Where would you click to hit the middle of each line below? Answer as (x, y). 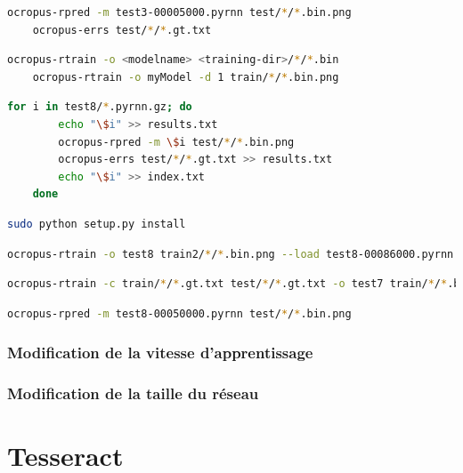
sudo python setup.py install (97, 224)
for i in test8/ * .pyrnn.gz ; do (100, 107)
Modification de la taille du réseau (133, 393)
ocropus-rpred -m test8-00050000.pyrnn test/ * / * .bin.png (179, 313)
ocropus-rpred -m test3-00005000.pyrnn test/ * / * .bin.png (179, 12)
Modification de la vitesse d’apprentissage (160, 353)
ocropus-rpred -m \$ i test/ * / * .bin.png (176, 142)
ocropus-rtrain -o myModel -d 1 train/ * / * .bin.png (186, 77)
